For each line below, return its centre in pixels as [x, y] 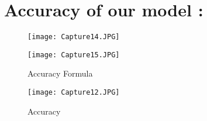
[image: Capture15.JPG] [74, 55]
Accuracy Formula [60, 73]
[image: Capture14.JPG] [74, 37]
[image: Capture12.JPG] [74, 93]
